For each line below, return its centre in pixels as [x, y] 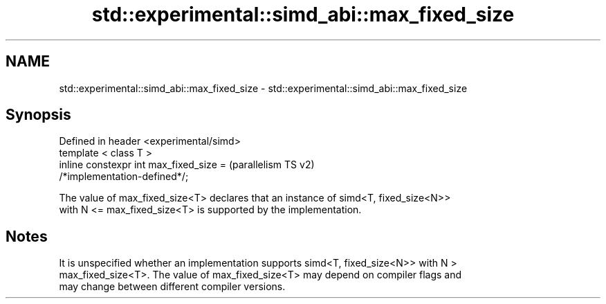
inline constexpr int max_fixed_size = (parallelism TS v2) [187, 165]
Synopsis [38, 115]
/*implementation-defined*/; [124, 177]
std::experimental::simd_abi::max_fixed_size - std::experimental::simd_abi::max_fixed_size [263, 88]
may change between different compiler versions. [172, 287]
